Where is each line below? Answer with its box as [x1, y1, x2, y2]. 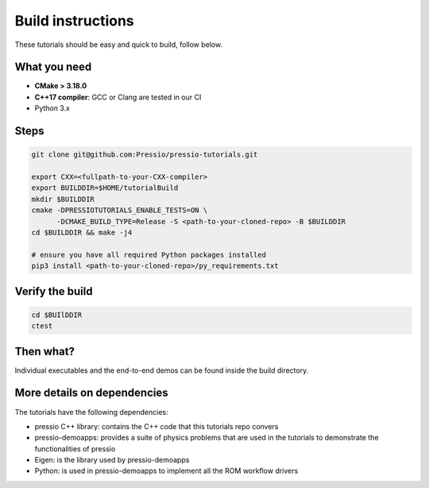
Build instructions [14, 12, 134, 29]
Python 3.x [34, 103, 71, 113]
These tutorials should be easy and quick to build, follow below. [14, 40, 222, 49]
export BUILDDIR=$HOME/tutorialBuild [31, 184, 179, 192]
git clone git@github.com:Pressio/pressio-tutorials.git [31, 150, 258, 159]
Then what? [14, 344, 75, 358]
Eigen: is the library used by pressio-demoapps [34, 455, 190, 465]
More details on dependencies [14, 386, 168, 400]
